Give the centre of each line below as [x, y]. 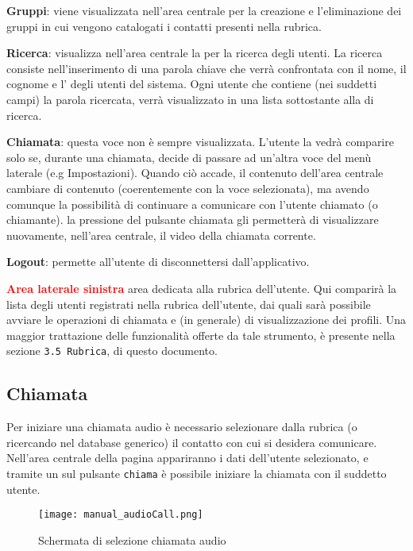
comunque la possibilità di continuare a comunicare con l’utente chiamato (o [192, 204]
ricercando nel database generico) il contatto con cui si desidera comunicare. [192, 442]
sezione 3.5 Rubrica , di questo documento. [112, 351]
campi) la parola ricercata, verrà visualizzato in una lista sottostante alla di [190, 99]
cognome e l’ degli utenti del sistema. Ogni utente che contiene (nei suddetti [192, 84]
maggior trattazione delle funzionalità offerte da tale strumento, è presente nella [201, 335]
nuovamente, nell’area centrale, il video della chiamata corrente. [161, 235]
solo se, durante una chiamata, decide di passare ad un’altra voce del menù [189, 157]
